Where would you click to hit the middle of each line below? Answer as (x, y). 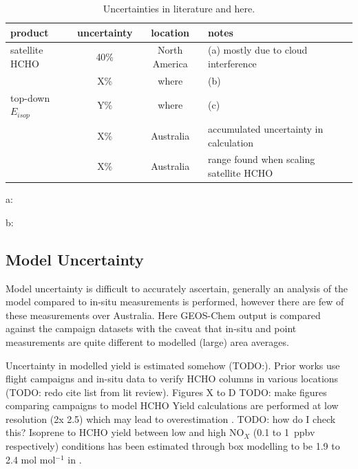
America (170, 64)
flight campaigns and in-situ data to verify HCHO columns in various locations (172, 379)
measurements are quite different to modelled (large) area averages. (147, 341)
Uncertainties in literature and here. (179, 8)
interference (232, 64)
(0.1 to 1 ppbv (284, 432)
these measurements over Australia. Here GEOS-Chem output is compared (163, 315)
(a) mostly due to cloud (257, 50)
